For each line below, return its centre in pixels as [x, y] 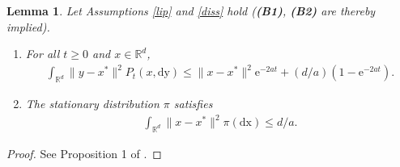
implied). [28, 26]
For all [43, 54]
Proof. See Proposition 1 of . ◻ [84, 154]
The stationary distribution [92, 104]
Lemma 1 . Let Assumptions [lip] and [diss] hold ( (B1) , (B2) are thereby [191, 10]
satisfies [193, 104]
